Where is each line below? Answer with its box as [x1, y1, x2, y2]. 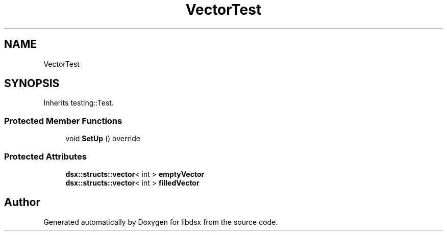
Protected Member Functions [4, 115, 122, 126]
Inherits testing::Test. [43, 98, 114, 108]
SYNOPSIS [4, 77, 60, 90]
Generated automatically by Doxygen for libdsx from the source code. [43, 217, 278, 226]
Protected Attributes [4, 151, 87, 162]
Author [4, 196, 40, 209]
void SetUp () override [65, 134, 140, 143]
